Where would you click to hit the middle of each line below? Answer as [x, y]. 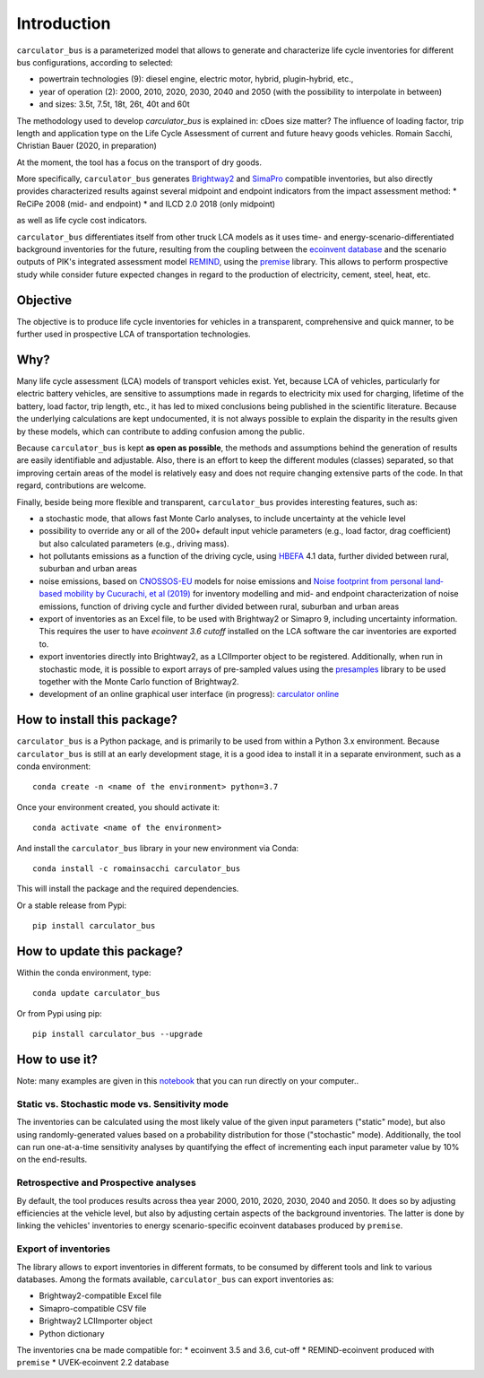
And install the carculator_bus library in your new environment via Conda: [158, 848]
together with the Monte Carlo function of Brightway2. [139, 681]
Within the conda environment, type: [84, 972]
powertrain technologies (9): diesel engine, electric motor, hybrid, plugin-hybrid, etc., [196, 79]
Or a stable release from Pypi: [72, 905]
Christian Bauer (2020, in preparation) [86, 146]
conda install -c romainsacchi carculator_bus [137, 869]
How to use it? [57, 1060]
